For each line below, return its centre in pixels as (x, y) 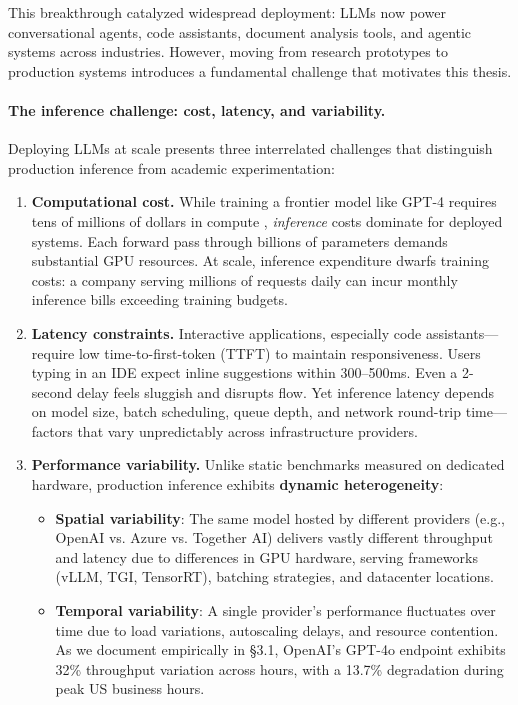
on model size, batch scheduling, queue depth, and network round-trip (246, 411)
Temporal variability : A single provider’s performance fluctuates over (275, 610)
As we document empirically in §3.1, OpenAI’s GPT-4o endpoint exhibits (280, 649)
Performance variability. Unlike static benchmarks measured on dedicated (268, 464)
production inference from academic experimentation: (171, 167)
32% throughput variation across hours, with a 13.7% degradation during (279, 668)
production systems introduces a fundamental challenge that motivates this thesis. (260, 70)
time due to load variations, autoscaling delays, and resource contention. (277, 629)
